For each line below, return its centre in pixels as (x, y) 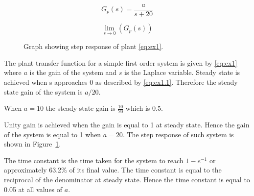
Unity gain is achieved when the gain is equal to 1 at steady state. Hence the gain (127, 125)
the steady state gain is (81, 108)
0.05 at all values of (33, 189)
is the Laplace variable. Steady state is (182, 72)
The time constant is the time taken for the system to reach (94, 160)
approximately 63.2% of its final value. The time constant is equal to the (113, 170)
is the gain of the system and (73, 72)
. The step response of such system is (178, 134)
